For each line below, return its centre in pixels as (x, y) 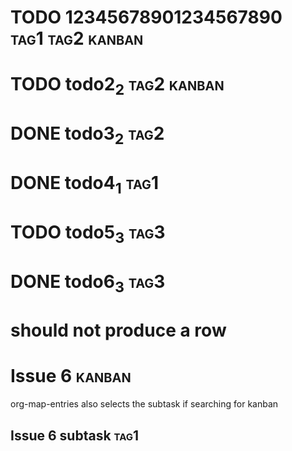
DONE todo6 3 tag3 (88, 283)
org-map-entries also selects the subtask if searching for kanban (144, 404)
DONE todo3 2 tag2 (87, 135)
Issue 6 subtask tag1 (75, 435)
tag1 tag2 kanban (77, 38)
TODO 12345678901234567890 (146, 17)
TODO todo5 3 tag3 (88, 234)
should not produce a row (118, 330)
